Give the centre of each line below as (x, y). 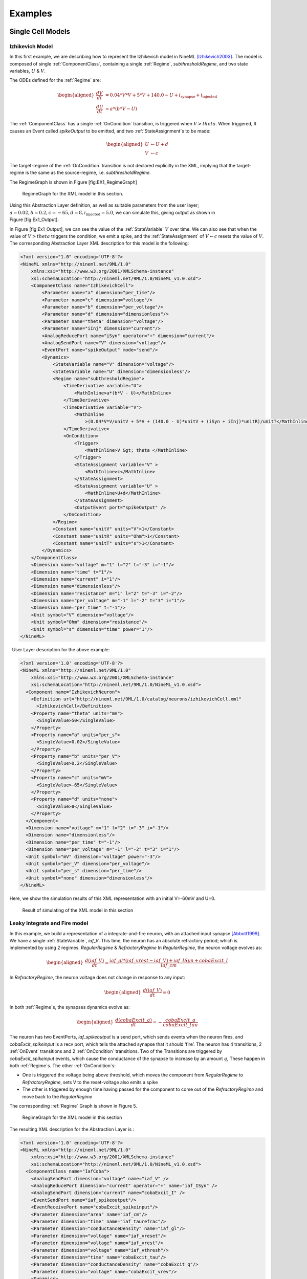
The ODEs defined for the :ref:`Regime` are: (55, 80)
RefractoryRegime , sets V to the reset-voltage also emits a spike (90, 1082)
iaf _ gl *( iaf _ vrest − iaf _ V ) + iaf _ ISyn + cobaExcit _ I (169, 960)
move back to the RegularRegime (57, 1096)
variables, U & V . (28, 71)
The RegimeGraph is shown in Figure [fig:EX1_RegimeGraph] (73, 182)
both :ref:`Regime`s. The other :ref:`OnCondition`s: (63, 1065)
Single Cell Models (40, 31)
